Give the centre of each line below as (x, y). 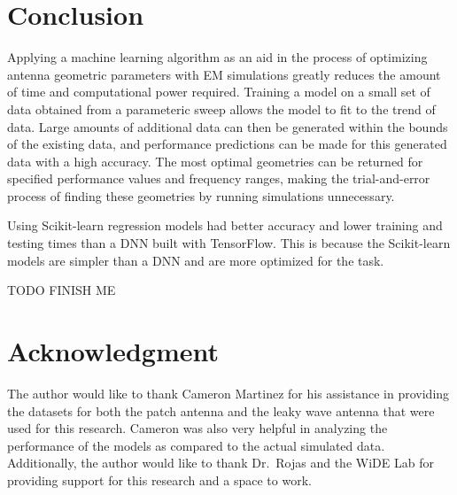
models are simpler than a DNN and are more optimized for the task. (196, 260)
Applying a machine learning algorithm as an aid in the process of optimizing (217, 57)
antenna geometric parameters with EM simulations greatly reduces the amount (224, 74)
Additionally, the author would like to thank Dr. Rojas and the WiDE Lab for (221, 463)
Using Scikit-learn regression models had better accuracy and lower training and (225, 225)
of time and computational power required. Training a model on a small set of (219, 92)
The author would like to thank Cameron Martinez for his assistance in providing (228, 393)
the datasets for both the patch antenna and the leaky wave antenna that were (221, 410)
